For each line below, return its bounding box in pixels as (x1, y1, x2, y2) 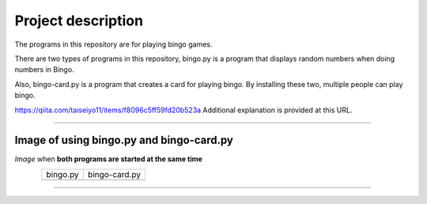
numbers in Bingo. (14, 65, 74, 74)
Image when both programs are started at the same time (14, 154, 203, 164)
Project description (14, 12, 144, 29)
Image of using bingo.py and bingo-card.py (14, 134, 233, 147)
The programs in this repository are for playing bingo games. (14, 40, 213, 49)
